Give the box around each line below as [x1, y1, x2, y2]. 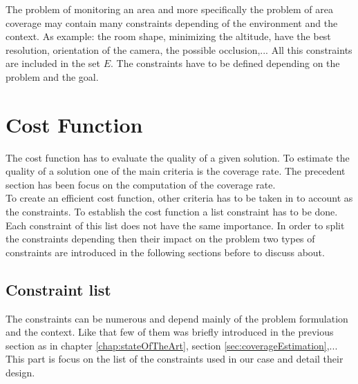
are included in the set [6, 56, 101, 70]
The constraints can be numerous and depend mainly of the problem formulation [6, 311, 348, 325]
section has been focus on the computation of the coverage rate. [6, 177, 276, 191]
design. [6, 365, 35, 380]
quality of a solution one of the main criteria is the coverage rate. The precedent [6, 164, 346, 178]
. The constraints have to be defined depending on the [111, 56, 340, 70]
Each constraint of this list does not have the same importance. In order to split [6, 218, 345, 232]
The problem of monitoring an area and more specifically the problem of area [6, 2, 333, 16]
